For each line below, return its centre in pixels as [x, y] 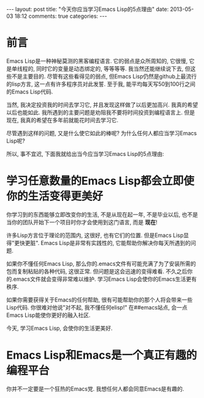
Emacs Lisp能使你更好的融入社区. [48, 315]
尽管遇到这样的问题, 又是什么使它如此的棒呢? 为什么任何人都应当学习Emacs [102, 133]
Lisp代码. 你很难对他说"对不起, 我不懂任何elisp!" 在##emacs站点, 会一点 [97, 307]
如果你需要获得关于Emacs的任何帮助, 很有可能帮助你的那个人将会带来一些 [100, 300]
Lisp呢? [16, 141]
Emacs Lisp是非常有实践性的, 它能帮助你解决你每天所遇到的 [116, 243]
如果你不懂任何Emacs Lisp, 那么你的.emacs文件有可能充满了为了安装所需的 [101, 263]
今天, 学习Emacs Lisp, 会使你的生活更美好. [60, 328]
